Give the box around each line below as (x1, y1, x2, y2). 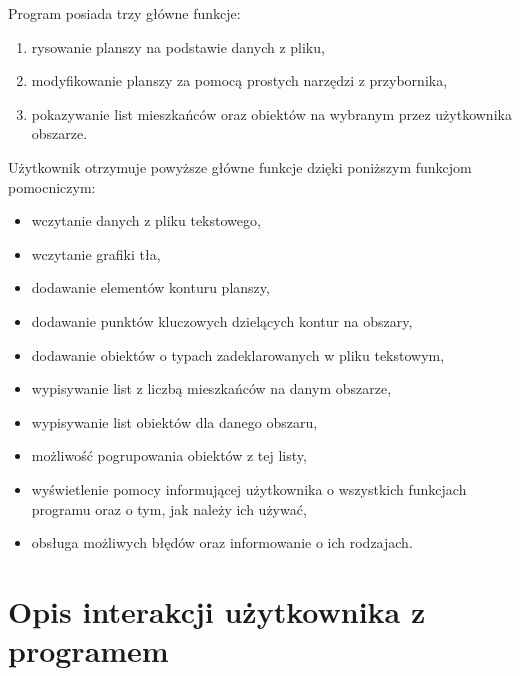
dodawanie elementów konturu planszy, (31, 277, 270, 298)
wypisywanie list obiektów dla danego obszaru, (31, 411, 318, 432)
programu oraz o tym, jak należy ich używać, (31, 498, 307, 519)
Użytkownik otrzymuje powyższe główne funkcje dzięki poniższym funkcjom (8, 156, 472, 177)
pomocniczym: (8, 176, 96, 197)
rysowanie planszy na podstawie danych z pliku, (31, 36, 325, 57)
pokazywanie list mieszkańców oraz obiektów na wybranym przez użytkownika (31, 103, 512, 124)
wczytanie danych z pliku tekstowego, (31, 210, 261, 231)
